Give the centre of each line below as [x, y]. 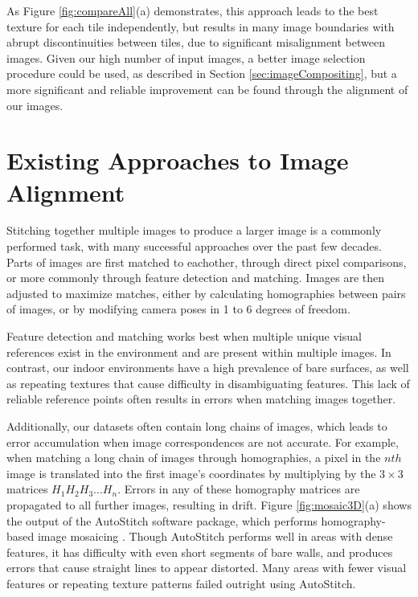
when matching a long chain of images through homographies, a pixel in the [194, 458]
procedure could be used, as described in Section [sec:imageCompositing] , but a [202, 74]
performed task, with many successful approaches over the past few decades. [194, 246]
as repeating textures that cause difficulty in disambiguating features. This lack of [208, 383]
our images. [35, 105]
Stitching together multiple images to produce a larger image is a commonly [194, 230]
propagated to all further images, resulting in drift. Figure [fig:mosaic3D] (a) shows [209, 504]
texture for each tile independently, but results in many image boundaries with [201, 26]
